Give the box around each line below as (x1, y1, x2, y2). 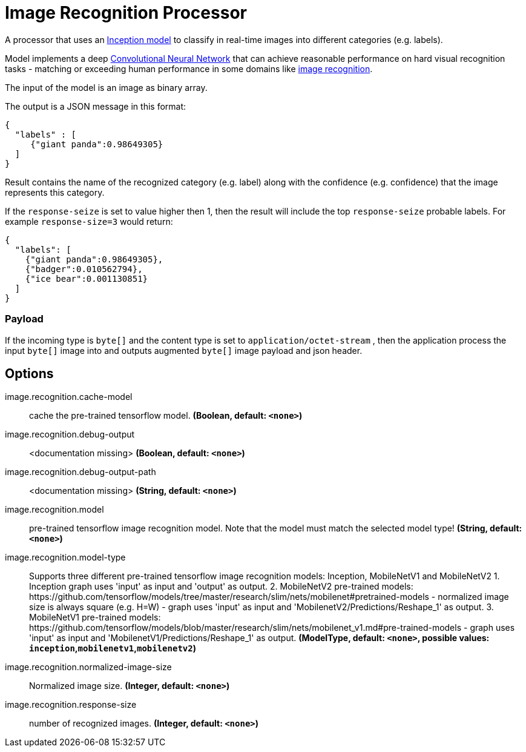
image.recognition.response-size (5, 699, 137, 710)
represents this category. (5, 187, 105, 198)
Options (5, 365, 54, 381)
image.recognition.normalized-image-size (5, 662, 172, 673)
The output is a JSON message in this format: (5, 101, 186, 111)
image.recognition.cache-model (5, 391, 133, 402)
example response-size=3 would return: (5, 216, 173, 227)
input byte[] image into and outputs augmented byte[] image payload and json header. (5, 345, 363, 356)
